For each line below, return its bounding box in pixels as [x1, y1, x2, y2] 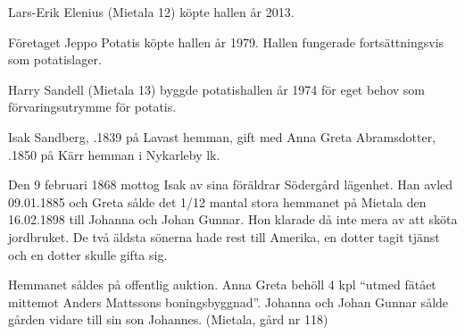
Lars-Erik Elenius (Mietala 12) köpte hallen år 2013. [8, 3, 295, 21]
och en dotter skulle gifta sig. [8, 245, 168, 264]
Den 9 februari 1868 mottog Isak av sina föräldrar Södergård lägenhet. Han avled [8, 175, 453, 194]
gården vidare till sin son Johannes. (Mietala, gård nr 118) [8, 310, 328, 329]
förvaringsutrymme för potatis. [8, 97, 177, 116]
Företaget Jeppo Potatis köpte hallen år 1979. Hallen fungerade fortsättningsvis [8, 32, 444, 51]
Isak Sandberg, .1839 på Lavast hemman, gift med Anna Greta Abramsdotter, [8, 127, 436, 146]
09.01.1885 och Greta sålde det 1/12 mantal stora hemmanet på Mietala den [8, 192, 427, 211]
